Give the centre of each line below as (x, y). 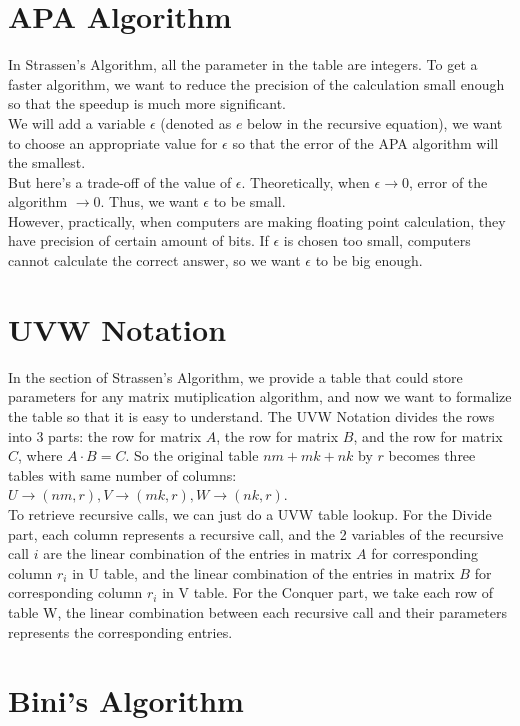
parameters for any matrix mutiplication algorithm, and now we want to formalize (260, 396)
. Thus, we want (149, 201)
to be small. (249, 201)
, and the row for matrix (428, 435)
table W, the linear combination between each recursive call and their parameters (257, 611)
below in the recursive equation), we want (375, 122)
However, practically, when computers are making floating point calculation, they (257, 220)
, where (40, 455)
